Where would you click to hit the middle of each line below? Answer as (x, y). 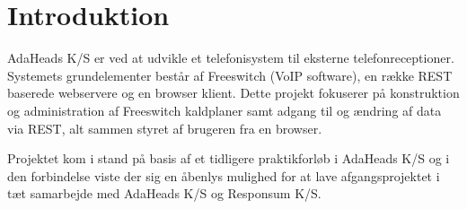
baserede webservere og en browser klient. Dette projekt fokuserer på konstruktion (233, 93)
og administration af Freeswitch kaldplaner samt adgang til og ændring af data (225, 110)
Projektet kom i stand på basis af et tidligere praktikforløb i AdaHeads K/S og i (229, 158)
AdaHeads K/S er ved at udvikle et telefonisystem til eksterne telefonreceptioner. (231, 58)
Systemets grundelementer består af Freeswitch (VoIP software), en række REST (230, 75)
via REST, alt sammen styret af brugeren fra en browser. (165, 128)
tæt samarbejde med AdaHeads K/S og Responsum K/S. (164, 193)
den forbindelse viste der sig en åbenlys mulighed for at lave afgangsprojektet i (224, 175)
